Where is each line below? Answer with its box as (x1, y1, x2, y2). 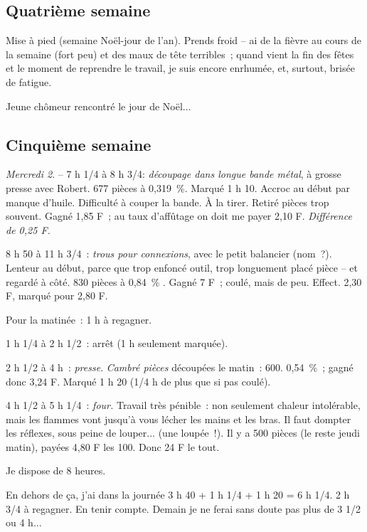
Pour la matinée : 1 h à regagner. (6, 312, 152, 326)
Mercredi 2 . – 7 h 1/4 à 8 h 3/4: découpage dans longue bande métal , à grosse (6, 166, 341, 181)
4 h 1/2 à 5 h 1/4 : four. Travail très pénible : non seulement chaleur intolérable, (6, 398, 361, 413)
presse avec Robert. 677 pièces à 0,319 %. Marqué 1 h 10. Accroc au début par (6, 180, 350, 195)
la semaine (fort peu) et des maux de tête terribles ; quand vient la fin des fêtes (6, 46, 354, 61)
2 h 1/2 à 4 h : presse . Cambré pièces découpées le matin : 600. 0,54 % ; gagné (6, 359, 353, 374)
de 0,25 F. (6, 222, 50, 237)
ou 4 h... (6, 515, 42, 530)
